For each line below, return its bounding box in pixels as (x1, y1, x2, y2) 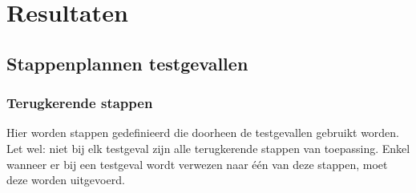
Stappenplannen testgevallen (6, 50, 248, 75)
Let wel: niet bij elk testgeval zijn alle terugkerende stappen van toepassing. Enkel (6, 139, 410, 156)
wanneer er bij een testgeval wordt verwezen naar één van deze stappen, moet (6, 155, 388, 172)
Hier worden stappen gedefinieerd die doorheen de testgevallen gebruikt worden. (6, 124, 400, 141)
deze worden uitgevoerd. (6, 171, 125, 188)
